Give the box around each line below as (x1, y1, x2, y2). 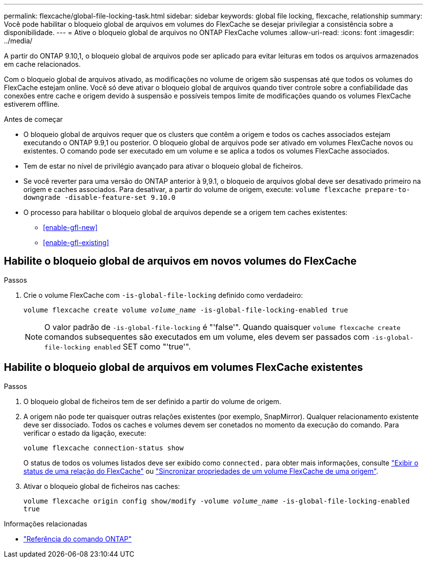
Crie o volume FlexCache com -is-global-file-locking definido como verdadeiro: (23, 291, 303, 299)
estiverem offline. (4, 100, 60, 108)
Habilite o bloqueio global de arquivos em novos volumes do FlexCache (4, 255, 357, 268)
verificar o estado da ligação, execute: (23, 428, 146, 437)
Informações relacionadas (4, 519, 87, 528)
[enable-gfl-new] (43, 223, 98, 232)
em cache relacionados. (4, 60, 81, 68)
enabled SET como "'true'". (94, 341, 191, 351)
